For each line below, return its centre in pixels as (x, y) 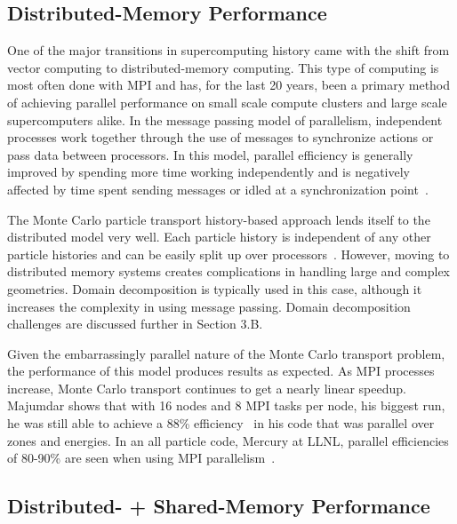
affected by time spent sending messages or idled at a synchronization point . (218, 189)
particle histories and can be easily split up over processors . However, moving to (228, 254)
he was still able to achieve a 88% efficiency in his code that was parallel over (221, 423)
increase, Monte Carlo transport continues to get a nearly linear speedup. (207, 388)
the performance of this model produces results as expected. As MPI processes (221, 371)
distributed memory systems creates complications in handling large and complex (228, 271)
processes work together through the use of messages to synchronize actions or (220, 137)
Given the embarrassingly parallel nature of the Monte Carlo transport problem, (226, 353)
